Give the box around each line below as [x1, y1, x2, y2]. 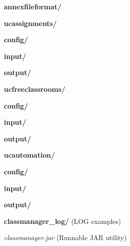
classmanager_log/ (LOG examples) [4, 216, 121, 226]
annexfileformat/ [4, 1, 62, 11]
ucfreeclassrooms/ [4, 83, 65, 94]
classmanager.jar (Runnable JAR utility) [4, 232, 127, 243]
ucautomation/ [4, 150, 55, 160]
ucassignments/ [4, 18, 57, 28]
